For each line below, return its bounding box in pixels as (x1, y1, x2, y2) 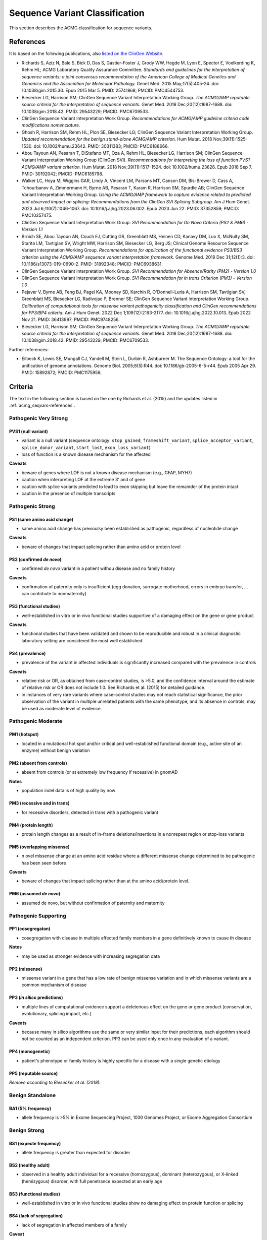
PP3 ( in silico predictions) (9, 994, 63, 1000)
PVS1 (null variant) (9, 428, 48, 434)
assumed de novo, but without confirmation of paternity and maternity (21, 900, 165, 906)
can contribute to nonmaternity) (21, 591, 87, 597)
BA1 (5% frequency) (9, 1105, 51, 1111)
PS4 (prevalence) (9, 650, 46, 656)
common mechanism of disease (21, 982, 87, 988)
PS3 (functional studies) (9, 603, 60, 610)
